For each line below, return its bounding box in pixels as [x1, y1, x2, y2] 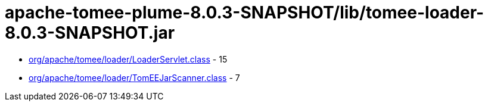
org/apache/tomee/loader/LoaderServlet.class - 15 [29, 54, 228, 64]
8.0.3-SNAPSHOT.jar [5, 23, 175, 43]
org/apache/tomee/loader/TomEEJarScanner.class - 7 [29, 72, 240, 83]
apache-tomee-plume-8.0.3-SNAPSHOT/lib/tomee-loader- [5, 2, 484, 23]
